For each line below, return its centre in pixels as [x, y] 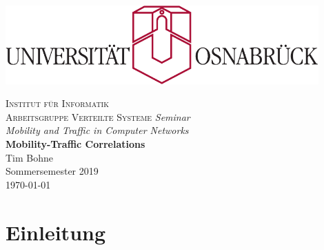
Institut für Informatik [57, 103]
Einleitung [56, 232]
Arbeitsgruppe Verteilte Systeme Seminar [98, 116]
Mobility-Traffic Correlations [75, 144]
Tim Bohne [30, 157]
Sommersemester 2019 [52, 171]
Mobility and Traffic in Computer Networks [97, 130]
